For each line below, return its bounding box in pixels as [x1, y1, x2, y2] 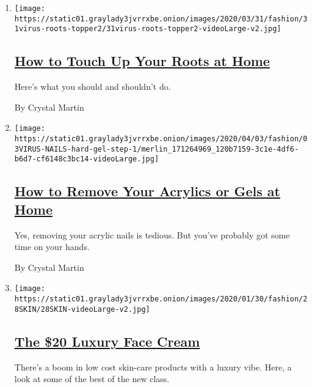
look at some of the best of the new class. [14, 372, 170, 385]
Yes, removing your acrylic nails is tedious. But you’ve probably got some [14, 228, 290, 241]
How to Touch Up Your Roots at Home [14, 51, 270, 70]
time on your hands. [14, 240, 90, 253]
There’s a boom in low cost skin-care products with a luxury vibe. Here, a [14, 360, 292, 373]
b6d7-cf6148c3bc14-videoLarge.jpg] [14, 155, 159, 164]
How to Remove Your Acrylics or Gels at [14, 182, 280, 201]
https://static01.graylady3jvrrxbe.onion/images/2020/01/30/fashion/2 [14, 295, 308, 304]
